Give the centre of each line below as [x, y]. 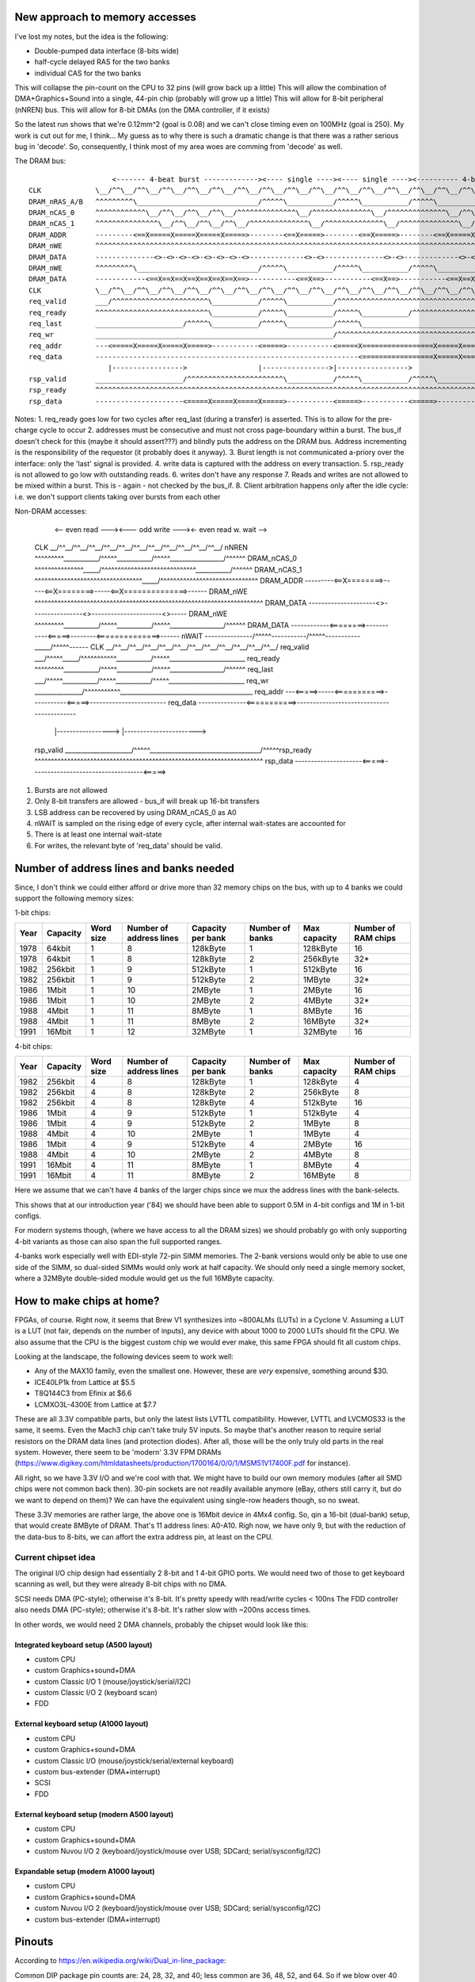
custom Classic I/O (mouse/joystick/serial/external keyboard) [134, 1761]
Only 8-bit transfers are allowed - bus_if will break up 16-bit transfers [147, 802]
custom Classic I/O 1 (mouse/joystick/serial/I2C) [113, 1682]
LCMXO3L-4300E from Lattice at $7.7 [96, 1404]
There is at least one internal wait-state [98, 834]
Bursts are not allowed [71, 790]
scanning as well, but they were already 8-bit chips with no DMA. [121, 1584]
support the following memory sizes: [74, 898]
